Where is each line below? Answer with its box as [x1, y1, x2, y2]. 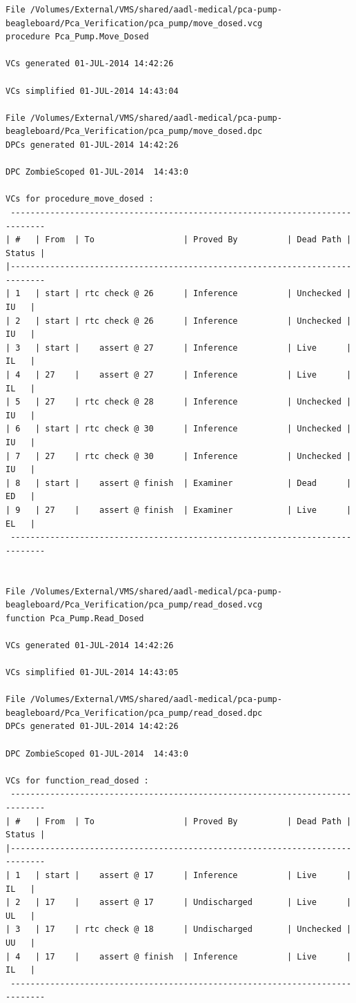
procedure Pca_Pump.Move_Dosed [6, 32, 149, 42]
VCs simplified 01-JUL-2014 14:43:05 [6, 668, 179, 678]
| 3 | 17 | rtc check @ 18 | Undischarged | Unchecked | [6, 924, 352, 935]
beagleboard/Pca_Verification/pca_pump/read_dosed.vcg [6, 600, 263, 610]
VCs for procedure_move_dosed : [6, 194, 154, 204]
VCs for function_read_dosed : [6, 775, 149, 786]
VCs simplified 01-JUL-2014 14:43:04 [6, 86, 179, 96]
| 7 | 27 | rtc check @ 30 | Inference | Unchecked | [6, 451, 352, 461]
